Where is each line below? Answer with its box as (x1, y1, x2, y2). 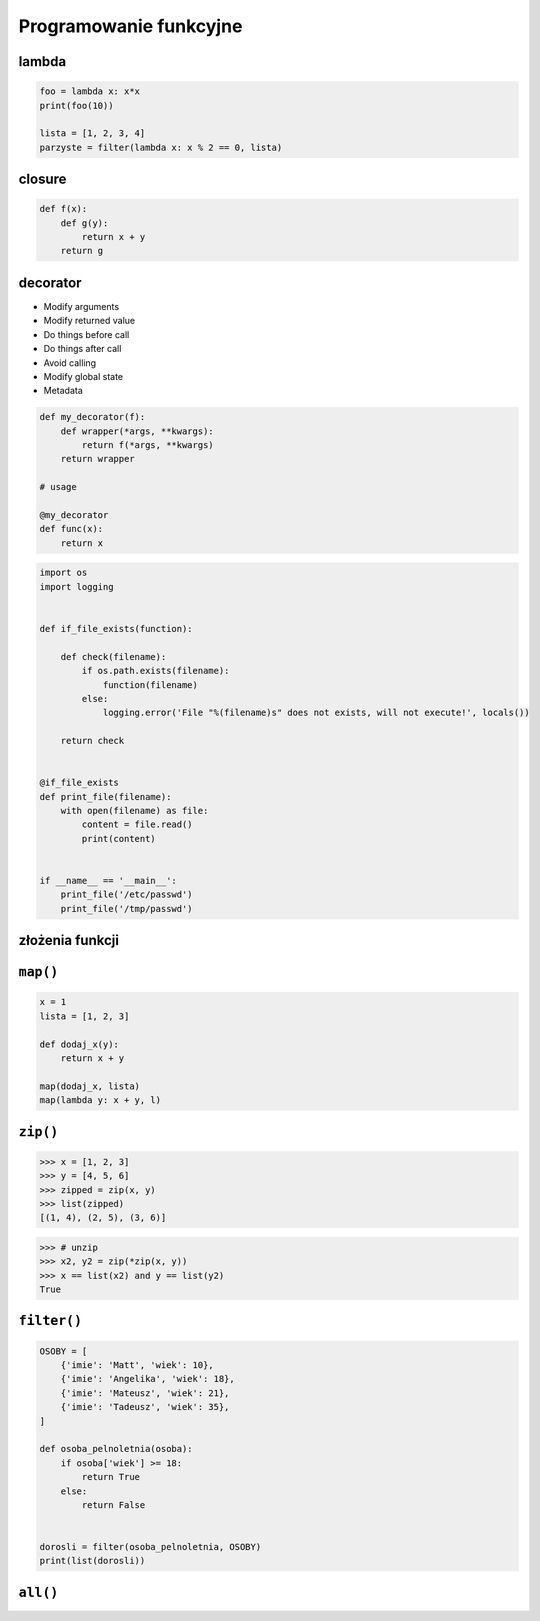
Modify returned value (43, 315, 135, 327)
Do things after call (43, 343, 122, 355)
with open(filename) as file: (60, 805, 209, 817)
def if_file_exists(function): (39, 623, 194, 634)
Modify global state (43, 370, 124, 382)
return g (60, 245, 104, 257)
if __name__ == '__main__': (39, 875, 177, 886)
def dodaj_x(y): (39, 1038, 120, 1050)
